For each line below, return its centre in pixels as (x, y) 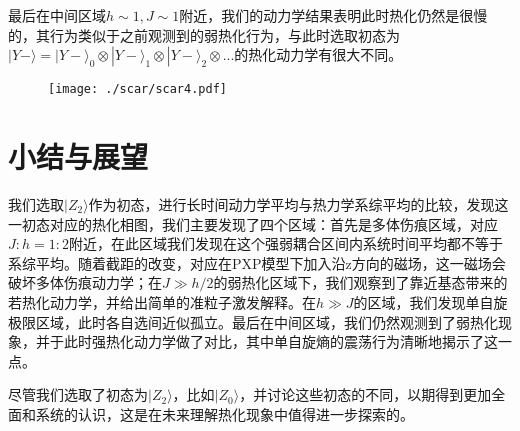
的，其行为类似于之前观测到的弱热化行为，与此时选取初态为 (204, 34)
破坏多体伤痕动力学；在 (85, 282)
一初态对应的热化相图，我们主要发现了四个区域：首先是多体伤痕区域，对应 (253, 223)
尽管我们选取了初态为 (78, 394)
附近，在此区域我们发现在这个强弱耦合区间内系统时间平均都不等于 (285, 243)
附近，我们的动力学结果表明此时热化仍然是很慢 (333, 15)
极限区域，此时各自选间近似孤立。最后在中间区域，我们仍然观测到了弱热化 (253, 321)
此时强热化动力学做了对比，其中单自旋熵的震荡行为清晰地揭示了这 (280, 341)
